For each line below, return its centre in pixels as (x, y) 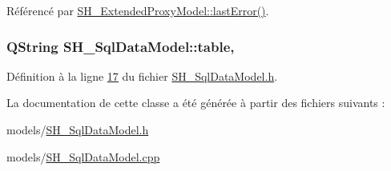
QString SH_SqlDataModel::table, (121, 46)
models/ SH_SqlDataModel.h (78, 129)
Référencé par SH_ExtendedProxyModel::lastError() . (138, 10)
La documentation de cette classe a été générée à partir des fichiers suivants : (196, 103)
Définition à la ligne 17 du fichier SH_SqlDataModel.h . (142, 76)
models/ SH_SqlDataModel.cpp (83, 156)
